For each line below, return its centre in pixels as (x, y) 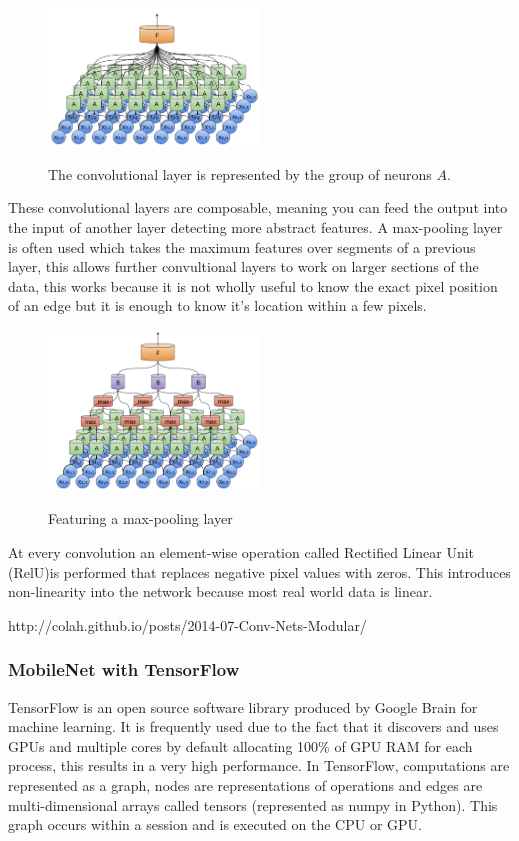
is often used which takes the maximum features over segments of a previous (242, 246)
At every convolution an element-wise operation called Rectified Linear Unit (241, 551)
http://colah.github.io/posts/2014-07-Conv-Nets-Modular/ (187, 624)
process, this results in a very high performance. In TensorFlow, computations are (259, 765)
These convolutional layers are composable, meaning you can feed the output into (258, 207)
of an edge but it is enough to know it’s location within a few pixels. (217, 305)
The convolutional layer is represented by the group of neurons (240, 173)
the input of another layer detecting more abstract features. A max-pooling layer (255, 226)
